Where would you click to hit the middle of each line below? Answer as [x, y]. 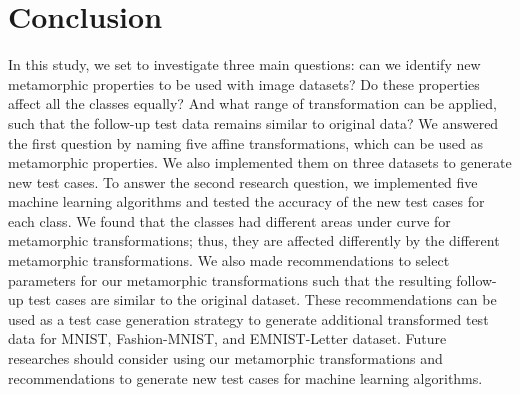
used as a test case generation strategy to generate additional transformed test [248, 318]
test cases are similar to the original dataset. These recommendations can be [262, 299]
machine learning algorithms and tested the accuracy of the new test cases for [246, 201]
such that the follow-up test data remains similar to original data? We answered [253, 122]
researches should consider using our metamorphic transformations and [225, 358]
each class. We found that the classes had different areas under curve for [229, 220]
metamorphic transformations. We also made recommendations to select [229, 260]
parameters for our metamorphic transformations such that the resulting [230, 279]
